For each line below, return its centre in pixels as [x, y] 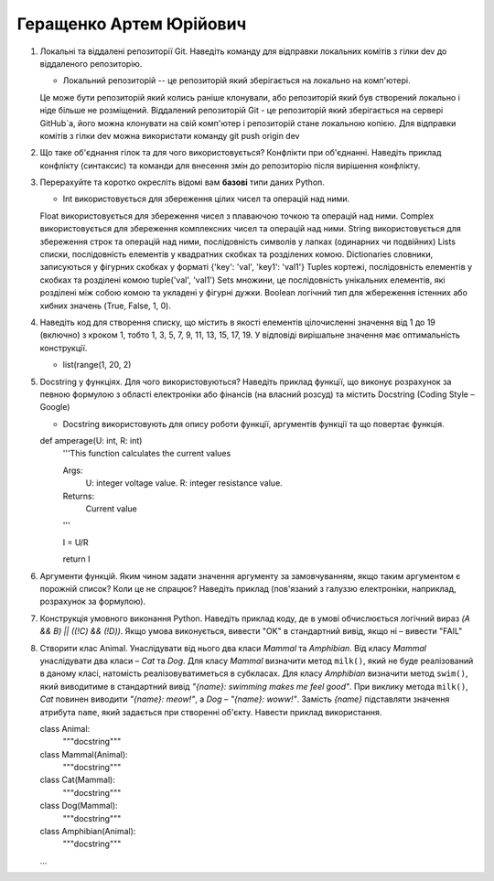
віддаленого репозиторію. [91, 63]
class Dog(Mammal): [79, 806]
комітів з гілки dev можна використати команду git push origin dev [170, 135]
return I [76, 559]
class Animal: [65, 728]
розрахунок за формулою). [93, 602]
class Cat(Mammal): [78, 780]
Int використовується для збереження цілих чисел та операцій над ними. [206, 199]
